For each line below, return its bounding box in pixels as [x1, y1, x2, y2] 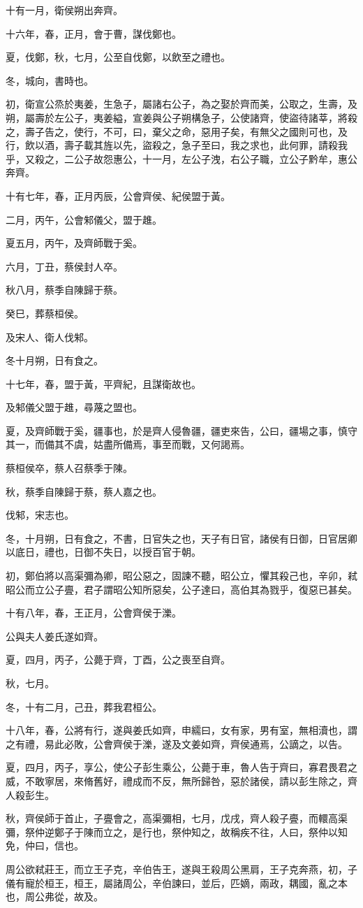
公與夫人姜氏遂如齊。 [6, 628, 103, 643]
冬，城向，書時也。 [6, 73, 94, 87]
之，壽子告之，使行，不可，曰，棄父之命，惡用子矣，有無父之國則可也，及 [6, 124, 348, 138]
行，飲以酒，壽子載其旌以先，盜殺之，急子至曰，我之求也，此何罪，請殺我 [6, 138, 348, 152]
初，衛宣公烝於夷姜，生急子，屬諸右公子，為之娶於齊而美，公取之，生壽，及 [6, 96, 357, 111]
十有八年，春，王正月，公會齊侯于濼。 [6, 605, 181, 620]
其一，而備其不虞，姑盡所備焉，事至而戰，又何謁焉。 [6, 437, 250, 452]
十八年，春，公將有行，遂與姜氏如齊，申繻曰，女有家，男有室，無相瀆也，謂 [6, 723, 357, 737]
